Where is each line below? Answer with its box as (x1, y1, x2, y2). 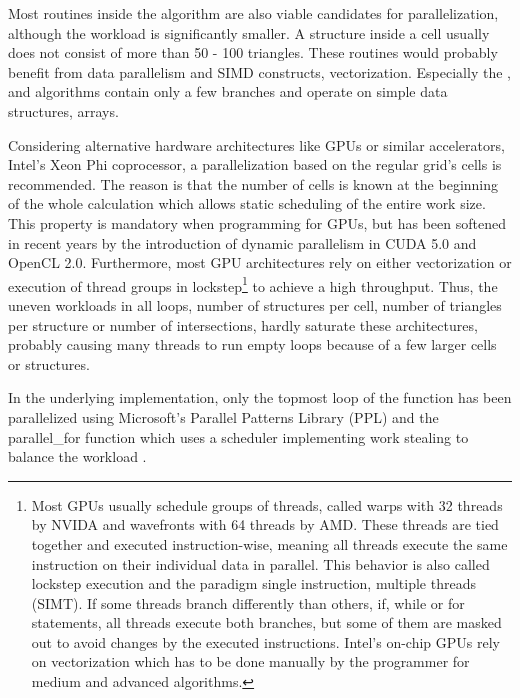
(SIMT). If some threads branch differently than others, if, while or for (31, 592, 465, 613)
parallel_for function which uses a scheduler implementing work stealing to (8, 426, 469, 447)
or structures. (8, 353, 90, 374)
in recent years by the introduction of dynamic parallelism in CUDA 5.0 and (8, 232, 477, 253)
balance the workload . (8, 446, 147, 467)
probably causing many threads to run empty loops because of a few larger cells (8, 334, 497, 355)
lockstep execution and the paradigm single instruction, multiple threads (31, 573, 476, 594)
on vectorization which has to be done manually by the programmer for (31, 651, 470, 672)
